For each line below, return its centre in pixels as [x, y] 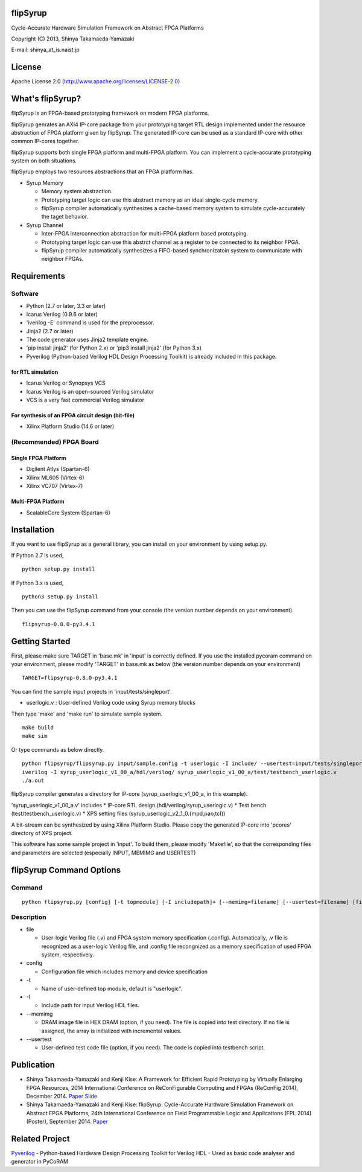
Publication [33, 1065]
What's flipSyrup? [46, 99]
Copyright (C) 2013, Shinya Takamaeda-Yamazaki [73, 39]
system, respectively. [68, 955]
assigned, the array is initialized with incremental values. [112, 1031]
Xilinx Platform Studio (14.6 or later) [70, 426]
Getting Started [41, 641]
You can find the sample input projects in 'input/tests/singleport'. [91, 691]
